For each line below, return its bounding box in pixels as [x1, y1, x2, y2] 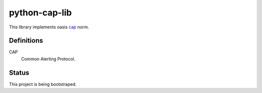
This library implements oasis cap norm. [9, 24, 89, 30]
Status [9, 68, 30, 77]
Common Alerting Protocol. [21, 56, 76, 62]
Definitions [9, 37, 43, 45]
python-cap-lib [9, 7, 72, 18]
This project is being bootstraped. [9, 81, 77, 87]
